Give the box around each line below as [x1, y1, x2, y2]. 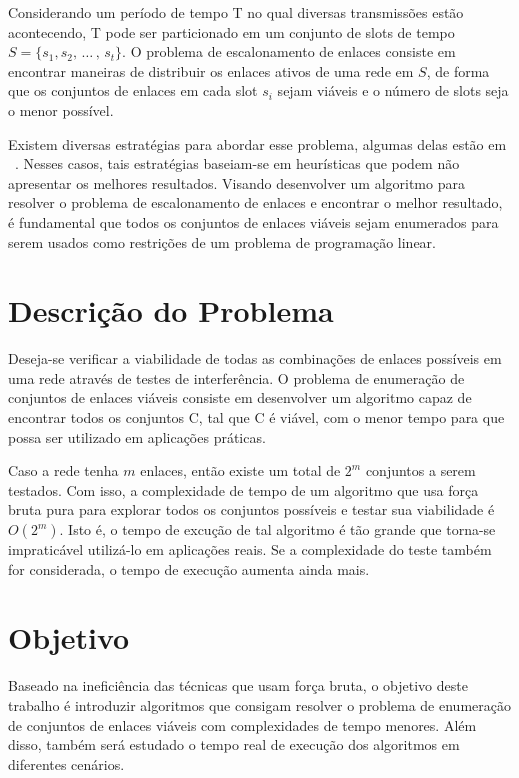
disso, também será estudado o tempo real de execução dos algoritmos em [8, 734, 460, 755]
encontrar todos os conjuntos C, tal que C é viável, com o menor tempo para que [8, 407, 505, 428]
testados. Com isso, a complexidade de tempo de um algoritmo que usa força [8, 479, 479, 500]
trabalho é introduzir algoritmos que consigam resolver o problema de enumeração [8, 694, 511, 715]
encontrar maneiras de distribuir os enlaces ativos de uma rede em [8, 60, 414, 81]
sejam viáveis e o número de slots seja [277, 80, 509, 101]
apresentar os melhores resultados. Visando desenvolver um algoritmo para [8, 172, 465, 193]
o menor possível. [8, 99, 114, 120]
